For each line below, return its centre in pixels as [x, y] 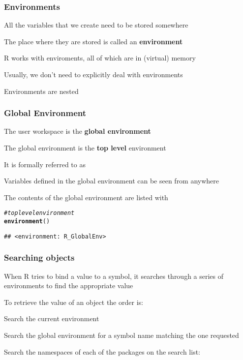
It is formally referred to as [45, 164]
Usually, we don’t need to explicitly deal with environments [93, 74]
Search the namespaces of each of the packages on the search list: [102, 351]
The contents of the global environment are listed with [86, 197]
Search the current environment [52, 318]
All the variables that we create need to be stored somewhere [96, 25]
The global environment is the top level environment [85, 148]
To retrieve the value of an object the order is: [74, 302]
